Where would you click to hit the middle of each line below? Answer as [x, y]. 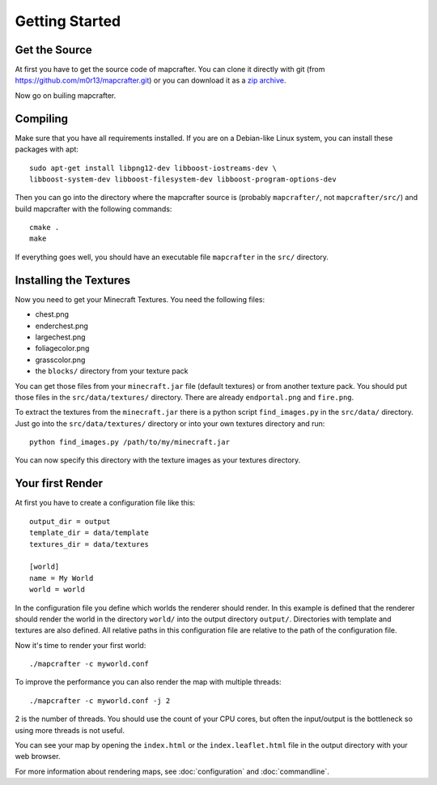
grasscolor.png [60, 360]
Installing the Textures [73, 280]
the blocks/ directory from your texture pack [112, 371]
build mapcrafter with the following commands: [93, 209]
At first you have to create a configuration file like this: [105, 503]
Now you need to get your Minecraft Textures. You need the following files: [140, 299]
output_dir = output [70, 521]
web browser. [38, 757]
